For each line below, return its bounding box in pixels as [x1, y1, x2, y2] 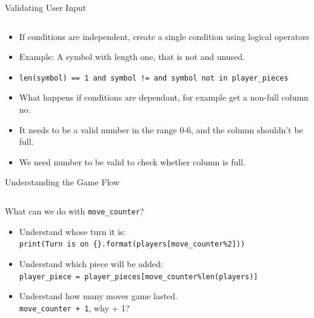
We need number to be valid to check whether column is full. [19, 155, 246, 168]
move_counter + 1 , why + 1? [19, 301, 130, 314]
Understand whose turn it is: [19, 225, 126, 237]
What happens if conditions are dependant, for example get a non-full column [19, 91, 309, 104]
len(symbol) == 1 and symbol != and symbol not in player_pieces [19, 73, 289, 82]
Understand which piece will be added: [19, 257, 163, 270]
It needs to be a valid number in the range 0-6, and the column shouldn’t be [19, 123, 303, 136]
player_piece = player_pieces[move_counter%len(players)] [19, 272, 258, 281]
